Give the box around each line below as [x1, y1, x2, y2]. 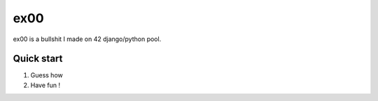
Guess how [30, 71, 63, 79]
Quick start [13, 53, 63, 65]
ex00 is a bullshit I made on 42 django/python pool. [13, 35, 162, 43]
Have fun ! [30, 81, 61, 89]
